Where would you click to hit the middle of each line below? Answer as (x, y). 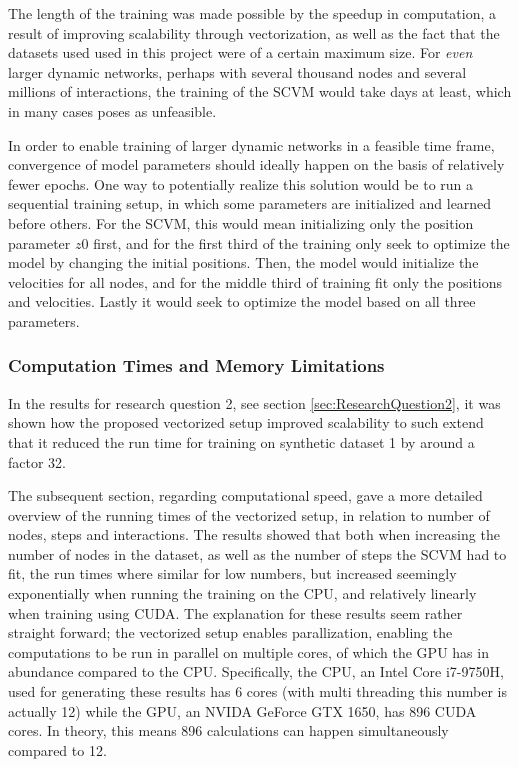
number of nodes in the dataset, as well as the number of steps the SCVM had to (257, 553)
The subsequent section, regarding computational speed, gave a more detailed (245, 495)
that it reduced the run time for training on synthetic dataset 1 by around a (241, 441)
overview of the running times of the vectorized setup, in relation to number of (249, 514)
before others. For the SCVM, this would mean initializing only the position (241, 222)
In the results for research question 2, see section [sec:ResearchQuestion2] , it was (254, 402)
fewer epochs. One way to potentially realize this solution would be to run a (241, 183)
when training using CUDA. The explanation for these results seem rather (235, 612)
